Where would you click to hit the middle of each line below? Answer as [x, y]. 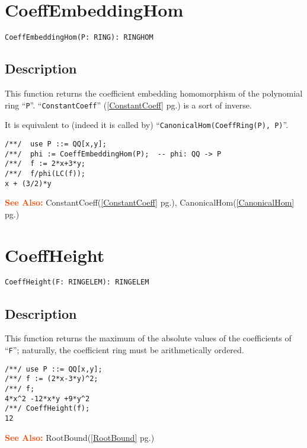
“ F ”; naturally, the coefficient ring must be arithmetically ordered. [124, 349]
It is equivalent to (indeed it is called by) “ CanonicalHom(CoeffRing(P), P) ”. [147, 125]
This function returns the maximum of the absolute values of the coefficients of [148, 338]
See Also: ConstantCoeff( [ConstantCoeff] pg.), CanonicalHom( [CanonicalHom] [150, 202]
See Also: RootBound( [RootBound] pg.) [80, 437]
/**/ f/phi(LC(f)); [45, 173]
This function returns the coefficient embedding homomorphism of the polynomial [154, 93]
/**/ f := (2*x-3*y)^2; [52, 379]
